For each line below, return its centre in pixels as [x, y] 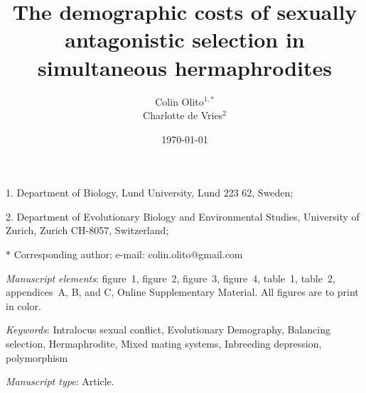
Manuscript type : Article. [60, 381]
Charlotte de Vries [183, 115]
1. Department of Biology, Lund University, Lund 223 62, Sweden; [150, 193]
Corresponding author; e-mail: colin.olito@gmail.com [128, 254]
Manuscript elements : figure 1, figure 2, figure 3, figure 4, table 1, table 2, [171, 278]
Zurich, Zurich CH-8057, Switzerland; [87, 230]
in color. [23, 305]
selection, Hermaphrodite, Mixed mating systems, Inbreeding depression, [164, 344]
